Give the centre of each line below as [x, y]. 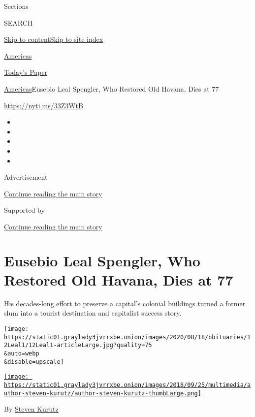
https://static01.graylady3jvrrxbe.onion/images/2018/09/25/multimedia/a [127, 385]
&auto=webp [22, 353]
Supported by [24, 210]
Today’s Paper [26, 72]
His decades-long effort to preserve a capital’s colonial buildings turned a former [125, 303]
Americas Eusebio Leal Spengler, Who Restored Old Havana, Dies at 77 [112, 88]
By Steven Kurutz [31, 409]
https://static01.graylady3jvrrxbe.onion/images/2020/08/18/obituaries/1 [127, 337]
